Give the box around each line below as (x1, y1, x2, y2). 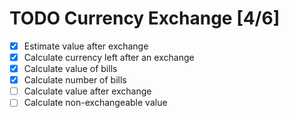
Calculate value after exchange (23, 85, 152, 97)
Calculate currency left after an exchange (23, 52, 195, 63)
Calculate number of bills (23, 74, 127, 86)
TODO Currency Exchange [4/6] (9, 7, 281, 30)
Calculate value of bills (23, 63, 118, 75)
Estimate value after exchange (23, 40, 149, 52)
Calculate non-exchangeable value (23, 97, 168, 109)
